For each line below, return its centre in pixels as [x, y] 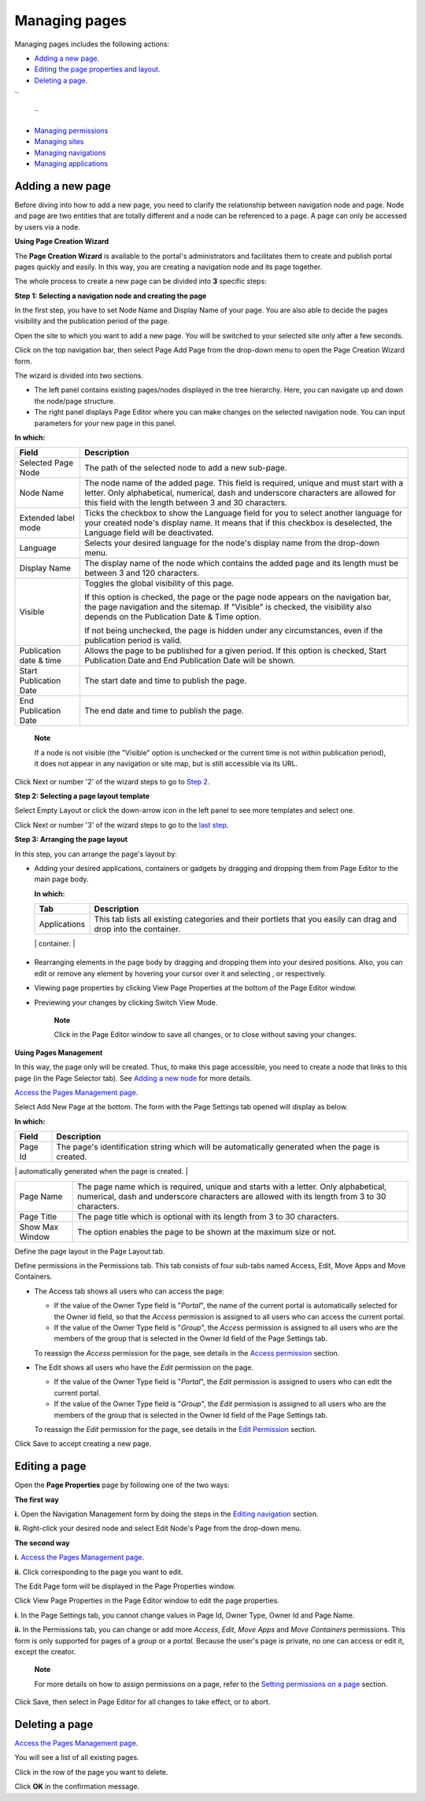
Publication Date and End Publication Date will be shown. [190, 661]
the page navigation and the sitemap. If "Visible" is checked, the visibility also [228, 607]
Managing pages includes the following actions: [92, 44]
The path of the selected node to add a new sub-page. [185, 468]
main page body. [61, 879]
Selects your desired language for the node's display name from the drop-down [232, 543]
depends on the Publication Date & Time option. [173, 617]
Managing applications [71, 164]
